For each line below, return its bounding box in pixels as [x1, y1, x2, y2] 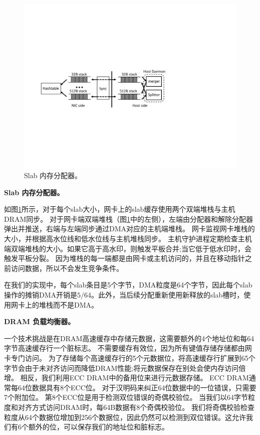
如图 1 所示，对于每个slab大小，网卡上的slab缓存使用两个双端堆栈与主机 [4, 204, 235, 214]
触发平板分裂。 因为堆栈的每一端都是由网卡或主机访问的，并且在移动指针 [4, 253, 245, 263]
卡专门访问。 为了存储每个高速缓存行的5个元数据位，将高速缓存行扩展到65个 [4, 353, 255, 363]
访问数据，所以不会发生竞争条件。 [11, 262, 123, 273]
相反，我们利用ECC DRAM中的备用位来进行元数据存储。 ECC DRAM [20, 372, 249, 383]
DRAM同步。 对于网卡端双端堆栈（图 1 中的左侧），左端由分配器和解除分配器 [4, 213, 253, 224]
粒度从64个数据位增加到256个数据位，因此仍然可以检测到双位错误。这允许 [4, 411, 246, 422]
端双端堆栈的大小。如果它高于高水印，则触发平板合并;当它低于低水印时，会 [4, 243, 251, 253]
